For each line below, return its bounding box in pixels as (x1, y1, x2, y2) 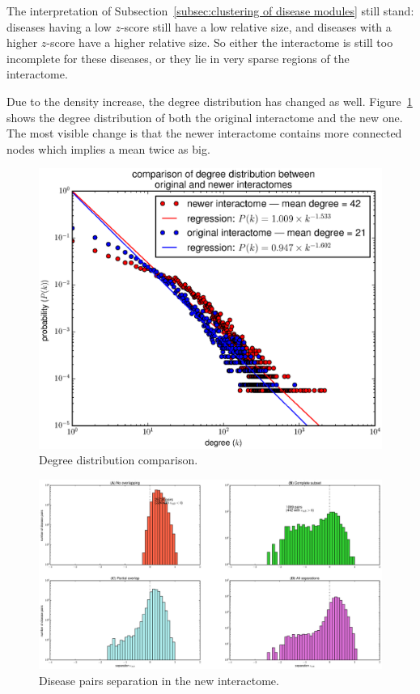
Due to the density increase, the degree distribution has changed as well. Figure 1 (6, 92, 413, 109)
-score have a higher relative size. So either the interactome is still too (46, 34, 393, 51)
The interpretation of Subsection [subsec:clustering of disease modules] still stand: (6, 2, 414, 19)
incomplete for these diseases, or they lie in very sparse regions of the (6, 49, 350, 66)
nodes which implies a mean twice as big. (6, 140, 210, 157)
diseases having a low (6, 18, 112, 35)
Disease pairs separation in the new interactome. (39, 671, 279, 688)
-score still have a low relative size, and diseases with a (120, 18, 392, 35)
